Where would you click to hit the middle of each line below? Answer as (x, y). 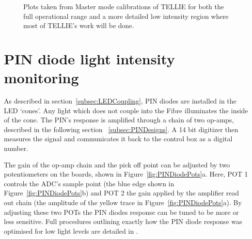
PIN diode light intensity (89, 58)
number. (16, 148)
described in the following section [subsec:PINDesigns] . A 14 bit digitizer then (121, 129)
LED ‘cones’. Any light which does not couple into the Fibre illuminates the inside (126, 110)
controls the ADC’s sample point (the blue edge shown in (89, 183)
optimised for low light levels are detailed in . (71, 231)
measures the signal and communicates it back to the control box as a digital (118, 139)
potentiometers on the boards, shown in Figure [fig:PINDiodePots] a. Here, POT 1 (126, 174)
